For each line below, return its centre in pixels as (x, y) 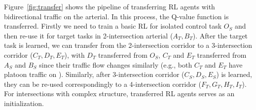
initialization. (24, 103)
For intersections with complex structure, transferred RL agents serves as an (119, 93)
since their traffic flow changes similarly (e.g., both (116, 64)
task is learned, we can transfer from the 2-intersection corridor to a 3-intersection (128, 45)
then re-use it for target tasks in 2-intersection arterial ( (89, 35)
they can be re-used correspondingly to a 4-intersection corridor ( (103, 84)
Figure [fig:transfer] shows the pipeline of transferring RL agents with (110, 6)
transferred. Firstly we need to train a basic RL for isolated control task (113, 26)
